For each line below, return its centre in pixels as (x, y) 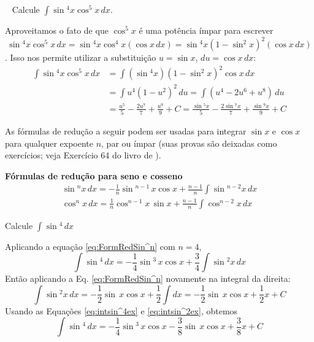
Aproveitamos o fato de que (57, 30)
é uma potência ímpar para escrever (206, 30)
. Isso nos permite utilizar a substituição (81, 57)
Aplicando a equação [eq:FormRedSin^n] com (90, 246)
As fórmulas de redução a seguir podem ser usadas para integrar (126, 131)
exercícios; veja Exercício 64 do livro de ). (83, 155)
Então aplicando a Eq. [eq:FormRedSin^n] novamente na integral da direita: (148, 278)
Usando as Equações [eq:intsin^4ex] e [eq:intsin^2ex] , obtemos (121, 310)
